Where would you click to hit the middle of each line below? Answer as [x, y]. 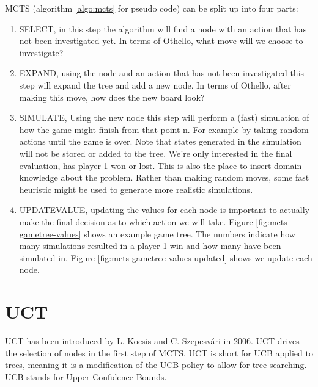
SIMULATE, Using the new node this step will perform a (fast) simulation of [164, 118]
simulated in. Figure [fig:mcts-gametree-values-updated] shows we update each [166, 257]
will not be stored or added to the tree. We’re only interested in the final [156, 153]
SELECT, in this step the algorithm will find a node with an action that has [163, 28]
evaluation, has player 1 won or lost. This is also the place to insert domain [161, 165]
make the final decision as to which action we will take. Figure [136, 221]
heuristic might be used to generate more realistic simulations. [136, 189]
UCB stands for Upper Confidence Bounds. [86, 376]
